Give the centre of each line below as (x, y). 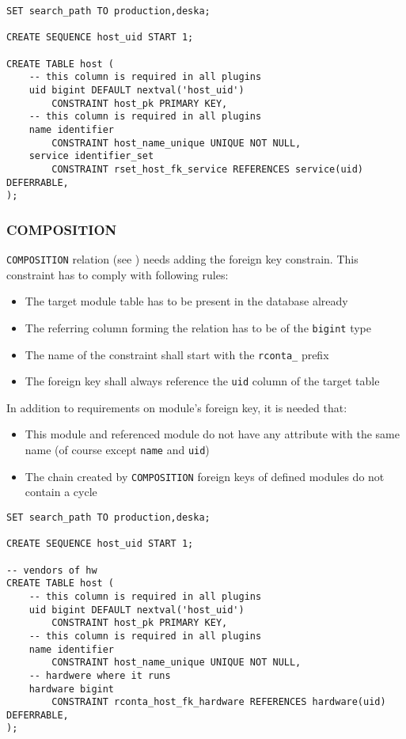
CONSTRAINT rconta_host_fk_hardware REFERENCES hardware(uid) (219, 702)
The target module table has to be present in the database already (186, 301)
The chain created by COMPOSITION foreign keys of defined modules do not (205, 476)
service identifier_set (91, 156)
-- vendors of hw (52, 570)
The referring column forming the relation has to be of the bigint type (198, 327)
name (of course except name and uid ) (117, 450)
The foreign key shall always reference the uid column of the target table (202, 381)
